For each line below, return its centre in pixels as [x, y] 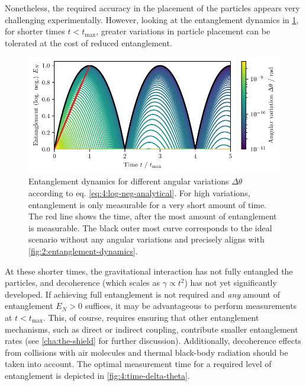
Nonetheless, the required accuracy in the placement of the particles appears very [152, 8]
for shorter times [35, 31]
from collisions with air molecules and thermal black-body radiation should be [146, 352]
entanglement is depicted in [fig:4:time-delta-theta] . [97, 375]
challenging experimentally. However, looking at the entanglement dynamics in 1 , [152, 19]
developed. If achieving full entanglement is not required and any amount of [142, 294]
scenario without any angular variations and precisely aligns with [146, 239]
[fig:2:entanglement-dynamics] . [83, 251]
